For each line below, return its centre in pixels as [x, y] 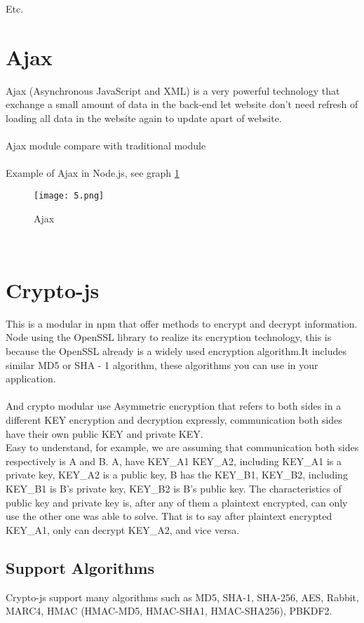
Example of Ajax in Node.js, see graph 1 [93, 173]
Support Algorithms [80, 567]
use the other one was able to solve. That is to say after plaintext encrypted [169, 516]
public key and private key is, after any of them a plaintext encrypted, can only [177, 502]
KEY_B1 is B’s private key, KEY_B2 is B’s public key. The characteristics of [174, 488]
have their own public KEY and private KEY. [105, 433]
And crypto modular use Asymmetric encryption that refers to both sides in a [174, 406]
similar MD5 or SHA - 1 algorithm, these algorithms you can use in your [162, 364]
